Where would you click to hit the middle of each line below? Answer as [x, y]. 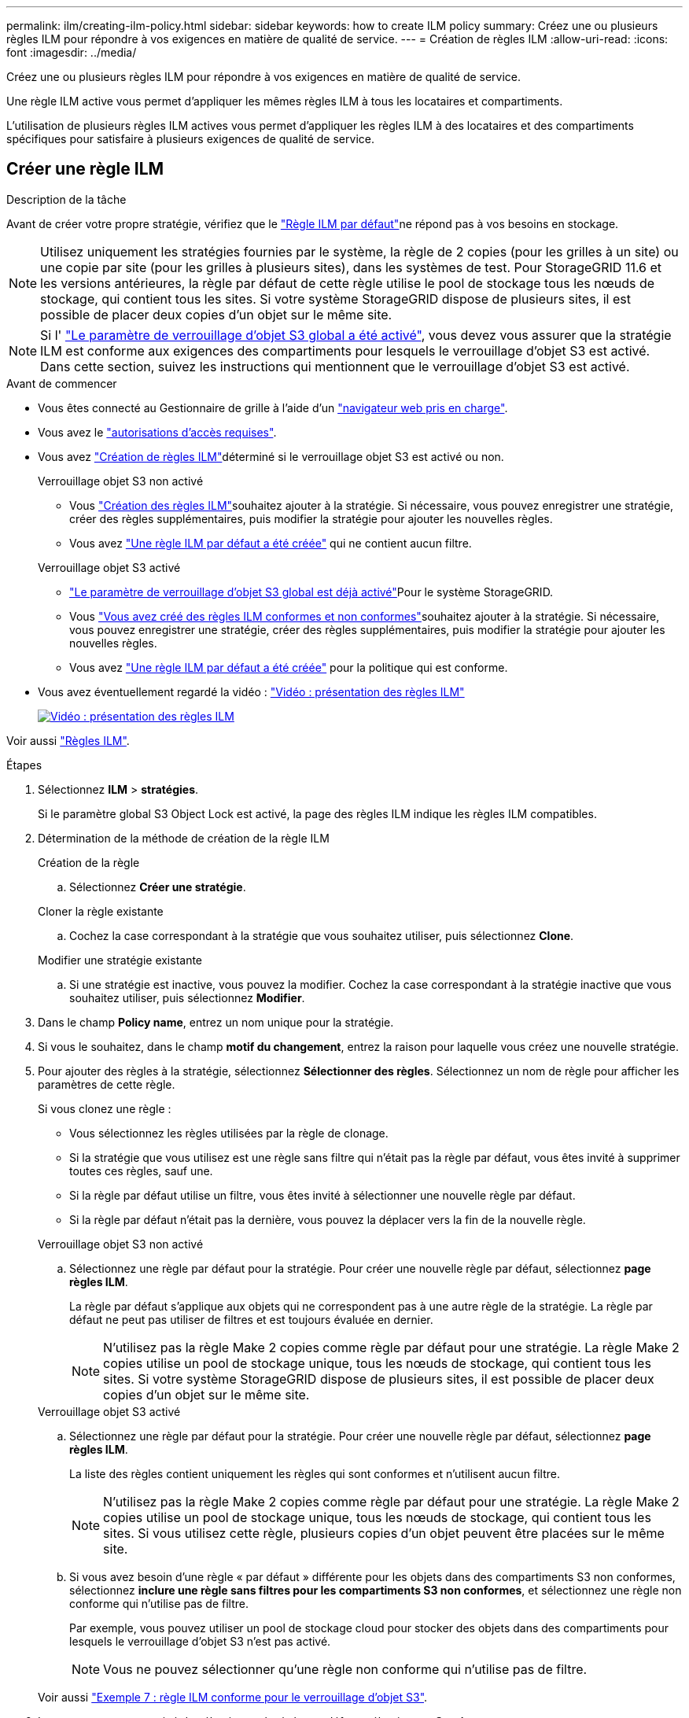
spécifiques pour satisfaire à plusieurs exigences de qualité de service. [190, 139]
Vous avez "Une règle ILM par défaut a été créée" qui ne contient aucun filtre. [271, 543]
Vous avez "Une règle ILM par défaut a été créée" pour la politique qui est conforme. [289, 667]
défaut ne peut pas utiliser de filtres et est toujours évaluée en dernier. [251, 1319]
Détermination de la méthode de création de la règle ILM [184, 838]
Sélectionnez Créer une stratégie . [158, 887]
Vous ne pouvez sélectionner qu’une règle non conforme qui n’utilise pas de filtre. [345, 1669]
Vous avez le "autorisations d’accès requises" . [157, 432]
